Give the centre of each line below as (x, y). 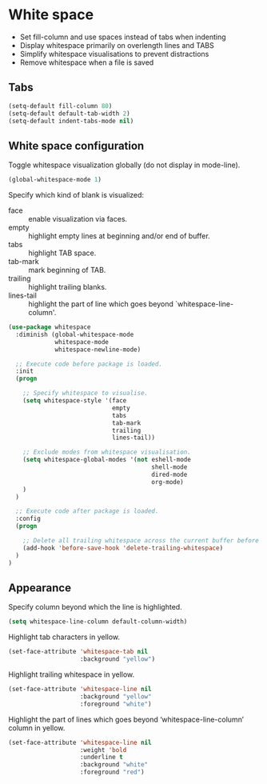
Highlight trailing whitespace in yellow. (72, 674)
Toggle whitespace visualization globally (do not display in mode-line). (124, 165)
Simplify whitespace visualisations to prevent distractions (114, 54)
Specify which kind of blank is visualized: (76, 195)
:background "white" (114, 765)
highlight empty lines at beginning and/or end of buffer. (119, 236)
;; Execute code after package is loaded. (87, 511)
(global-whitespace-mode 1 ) (55, 180)
